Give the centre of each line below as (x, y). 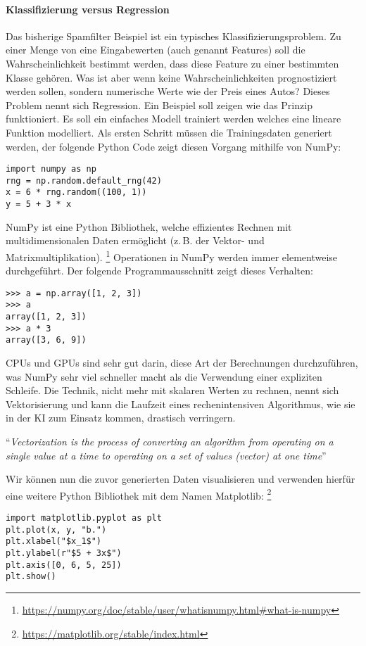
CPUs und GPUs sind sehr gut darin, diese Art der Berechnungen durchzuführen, (182, 363)
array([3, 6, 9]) (46, 340)
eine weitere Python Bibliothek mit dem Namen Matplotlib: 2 (139, 494)
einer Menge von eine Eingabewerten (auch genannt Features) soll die (156, 50)
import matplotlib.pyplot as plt (84, 518)
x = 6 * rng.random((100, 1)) (76, 192)
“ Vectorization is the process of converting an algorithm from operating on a (170, 442)
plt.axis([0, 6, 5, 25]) (64, 565)
